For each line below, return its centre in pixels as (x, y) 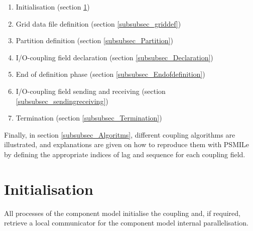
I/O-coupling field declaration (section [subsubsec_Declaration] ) (114, 57)
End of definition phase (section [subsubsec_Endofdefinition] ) (110, 74)
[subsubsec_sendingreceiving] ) (62, 101)
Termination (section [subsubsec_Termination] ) (89, 118)
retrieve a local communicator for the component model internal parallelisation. (126, 223)
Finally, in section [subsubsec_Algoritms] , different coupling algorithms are (120, 134)
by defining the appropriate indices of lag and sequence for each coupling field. (125, 154)
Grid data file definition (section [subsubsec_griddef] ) (98, 23)
